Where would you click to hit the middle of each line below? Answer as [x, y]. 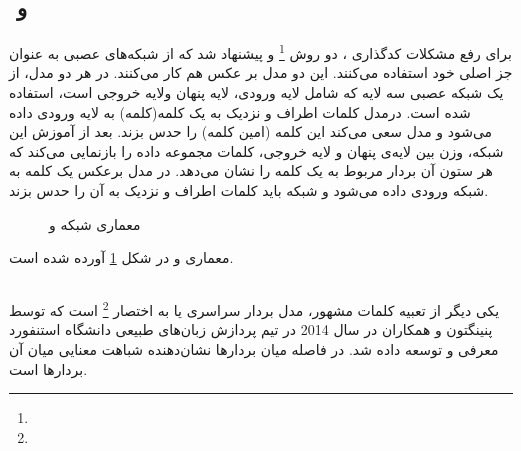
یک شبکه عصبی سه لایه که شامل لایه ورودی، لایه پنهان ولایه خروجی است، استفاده [256, 92]
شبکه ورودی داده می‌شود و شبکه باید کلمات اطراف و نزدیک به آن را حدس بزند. [249, 190]
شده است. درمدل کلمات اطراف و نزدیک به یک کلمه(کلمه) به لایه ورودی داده [240, 111]
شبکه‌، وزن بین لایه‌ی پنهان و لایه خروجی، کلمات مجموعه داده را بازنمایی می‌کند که [256, 150]
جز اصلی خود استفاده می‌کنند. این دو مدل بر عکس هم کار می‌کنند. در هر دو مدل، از [261, 72]
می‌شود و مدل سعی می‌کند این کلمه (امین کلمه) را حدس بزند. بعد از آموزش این [251, 131]
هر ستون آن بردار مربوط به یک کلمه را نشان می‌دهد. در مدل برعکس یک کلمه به [251, 170]
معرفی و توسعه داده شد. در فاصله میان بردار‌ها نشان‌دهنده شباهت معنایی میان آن [254, 349]
